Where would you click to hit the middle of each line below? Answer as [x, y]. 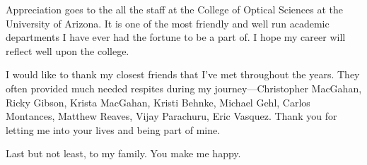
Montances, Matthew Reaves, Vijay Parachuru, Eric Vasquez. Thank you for [171, 116]
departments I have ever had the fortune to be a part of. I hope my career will [176, 37]
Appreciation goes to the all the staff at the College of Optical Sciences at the [174, 9]
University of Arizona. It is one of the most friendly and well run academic [168, 23]
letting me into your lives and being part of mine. [113, 129]
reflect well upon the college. [68, 50]
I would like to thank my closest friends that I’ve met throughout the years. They [183, 74]
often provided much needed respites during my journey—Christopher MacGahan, [184, 88]
